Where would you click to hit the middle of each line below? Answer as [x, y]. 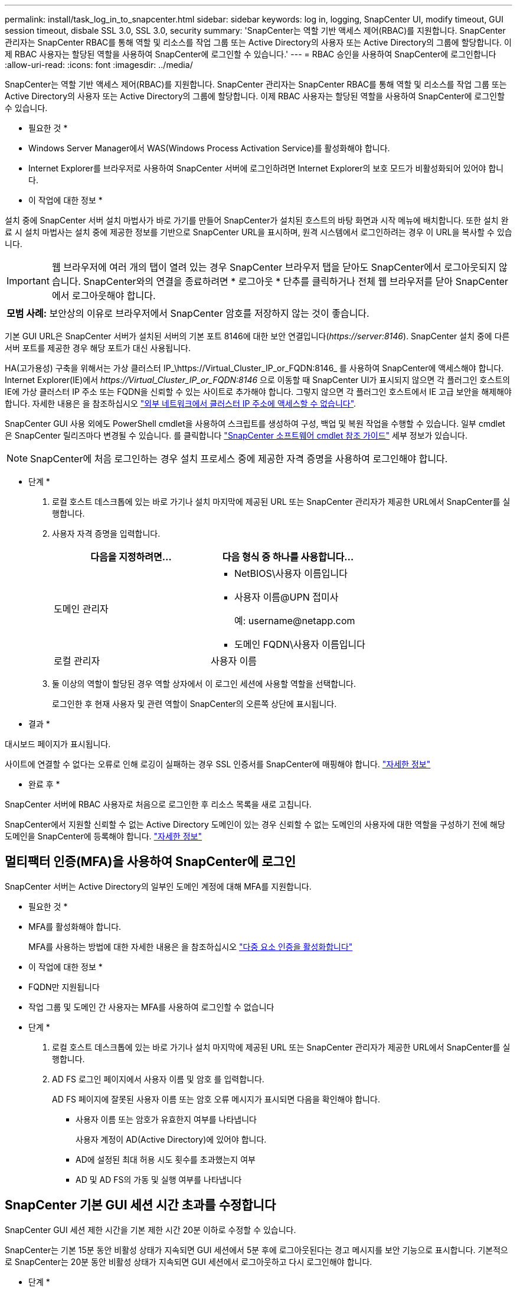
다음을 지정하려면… [131, 557]
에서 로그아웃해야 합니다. [104, 296]
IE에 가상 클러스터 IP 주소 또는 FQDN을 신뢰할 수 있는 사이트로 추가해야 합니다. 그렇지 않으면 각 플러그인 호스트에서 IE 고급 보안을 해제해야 [258, 392]
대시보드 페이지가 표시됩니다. [58, 744]
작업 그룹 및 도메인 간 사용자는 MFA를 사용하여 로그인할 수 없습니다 [151, 1007]
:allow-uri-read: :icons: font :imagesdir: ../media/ [99, 65]
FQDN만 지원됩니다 [64, 987]
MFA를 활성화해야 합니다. [75, 926]
